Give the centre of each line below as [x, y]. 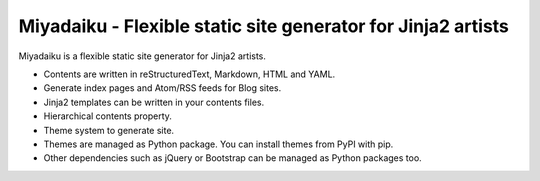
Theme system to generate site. [109, 130]
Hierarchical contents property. [107, 116]
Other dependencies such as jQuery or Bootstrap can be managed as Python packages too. [232, 158]
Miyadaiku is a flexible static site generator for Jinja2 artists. [142, 56]
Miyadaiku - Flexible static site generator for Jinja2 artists [264, 26]
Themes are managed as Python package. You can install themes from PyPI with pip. [218, 144]
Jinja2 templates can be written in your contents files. [154, 102]
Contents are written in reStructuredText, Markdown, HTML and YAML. [189, 74]
